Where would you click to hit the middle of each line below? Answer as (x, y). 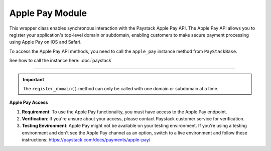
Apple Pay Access (29, 102)
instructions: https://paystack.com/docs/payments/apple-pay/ (86, 140)
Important (34, 79)
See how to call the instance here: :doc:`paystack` (61, 61)
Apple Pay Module (48, 13)
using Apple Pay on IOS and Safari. (45, 42)
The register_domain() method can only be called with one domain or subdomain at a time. (121, 88)
